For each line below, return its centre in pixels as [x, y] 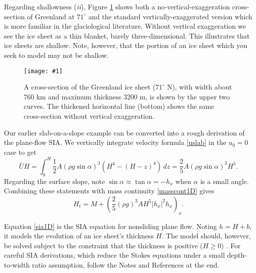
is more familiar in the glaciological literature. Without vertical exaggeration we [125, 26]
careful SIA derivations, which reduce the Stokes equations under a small [114, 255]
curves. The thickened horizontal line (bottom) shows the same [119, 106]
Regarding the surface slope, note [55, 181]
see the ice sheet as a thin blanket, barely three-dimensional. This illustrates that [127, 35]
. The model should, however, [206, 236]
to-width [17, 265]
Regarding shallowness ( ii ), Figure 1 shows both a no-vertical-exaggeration [117, 6]
